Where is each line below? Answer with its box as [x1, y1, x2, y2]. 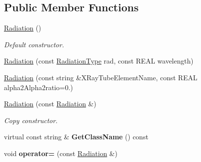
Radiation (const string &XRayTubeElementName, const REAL [4, 72, 198, 82]
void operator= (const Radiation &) [4, 148, 117, 158]
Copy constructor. [4, 115, 58, 125]
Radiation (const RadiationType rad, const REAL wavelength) [4, 56, 194, 66]
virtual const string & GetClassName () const [4, 131, 148, 142]
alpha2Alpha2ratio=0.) [4, 82, 73, 92]
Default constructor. [4, 39, 64, 49]
